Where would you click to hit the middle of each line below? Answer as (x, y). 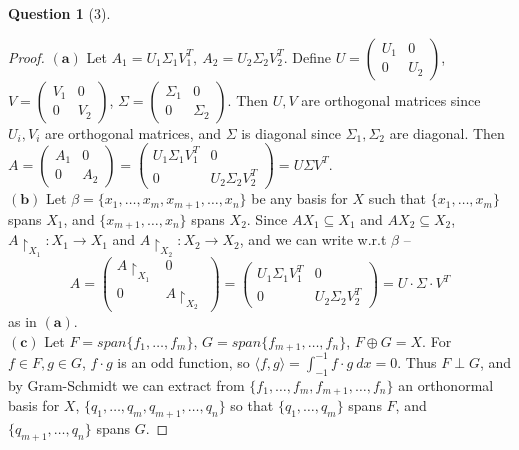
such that (397, 198)
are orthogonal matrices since (391, 99)
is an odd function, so (183, 361)
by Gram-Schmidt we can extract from (126, 384)
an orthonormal (446, 384)
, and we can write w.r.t (313, 239)
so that (252, 405)
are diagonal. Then (447, 132)
